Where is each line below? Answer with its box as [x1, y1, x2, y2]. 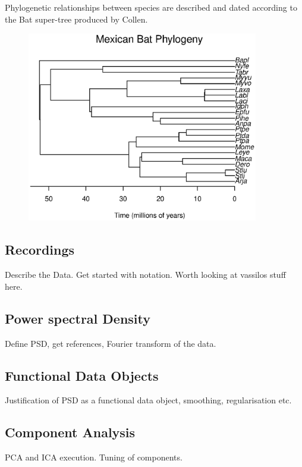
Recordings [5, 240, 75, 259]
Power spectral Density [5, 309, 151, 327]
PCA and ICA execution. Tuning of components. [5, 451, 183, 463]
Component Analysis [5, 423, 136, 441]
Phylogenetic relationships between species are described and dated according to [5, 1, 297, 13]
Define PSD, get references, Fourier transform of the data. [5, 337, 216, 349]
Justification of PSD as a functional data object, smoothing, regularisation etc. [5, 394, 292, 406]
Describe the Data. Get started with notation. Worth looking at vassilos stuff [5, 268, 286, 281]
